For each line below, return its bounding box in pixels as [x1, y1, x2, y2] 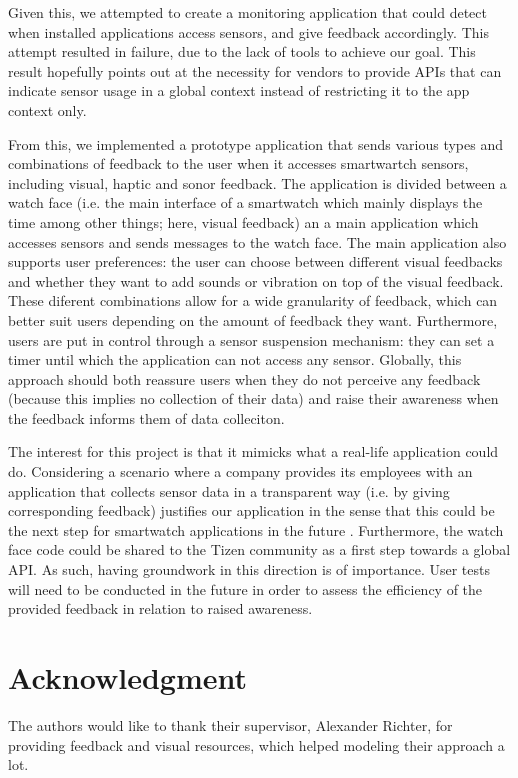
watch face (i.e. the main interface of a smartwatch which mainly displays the [8, 192, 483, 213]
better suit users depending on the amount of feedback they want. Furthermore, [8, 309, 498, 330]
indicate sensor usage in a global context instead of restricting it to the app [8, 80, 470, 101]
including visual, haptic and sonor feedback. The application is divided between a [8, 172, 507, 193]
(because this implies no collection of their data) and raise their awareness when [8, 388, 499, 409]
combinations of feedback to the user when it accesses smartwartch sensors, [8, 153, 469, 174]
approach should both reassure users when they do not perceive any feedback [8, 368, 481, 389]
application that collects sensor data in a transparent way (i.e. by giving [8, 480, 450, 501]
